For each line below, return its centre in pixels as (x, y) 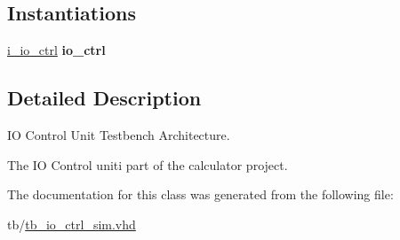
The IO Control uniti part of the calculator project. (148, 164)
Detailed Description (104, 98)
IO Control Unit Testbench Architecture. (119, 135)
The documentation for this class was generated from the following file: (200, 194)
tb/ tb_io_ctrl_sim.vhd (72, 224)
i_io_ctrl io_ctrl (56, 50)
